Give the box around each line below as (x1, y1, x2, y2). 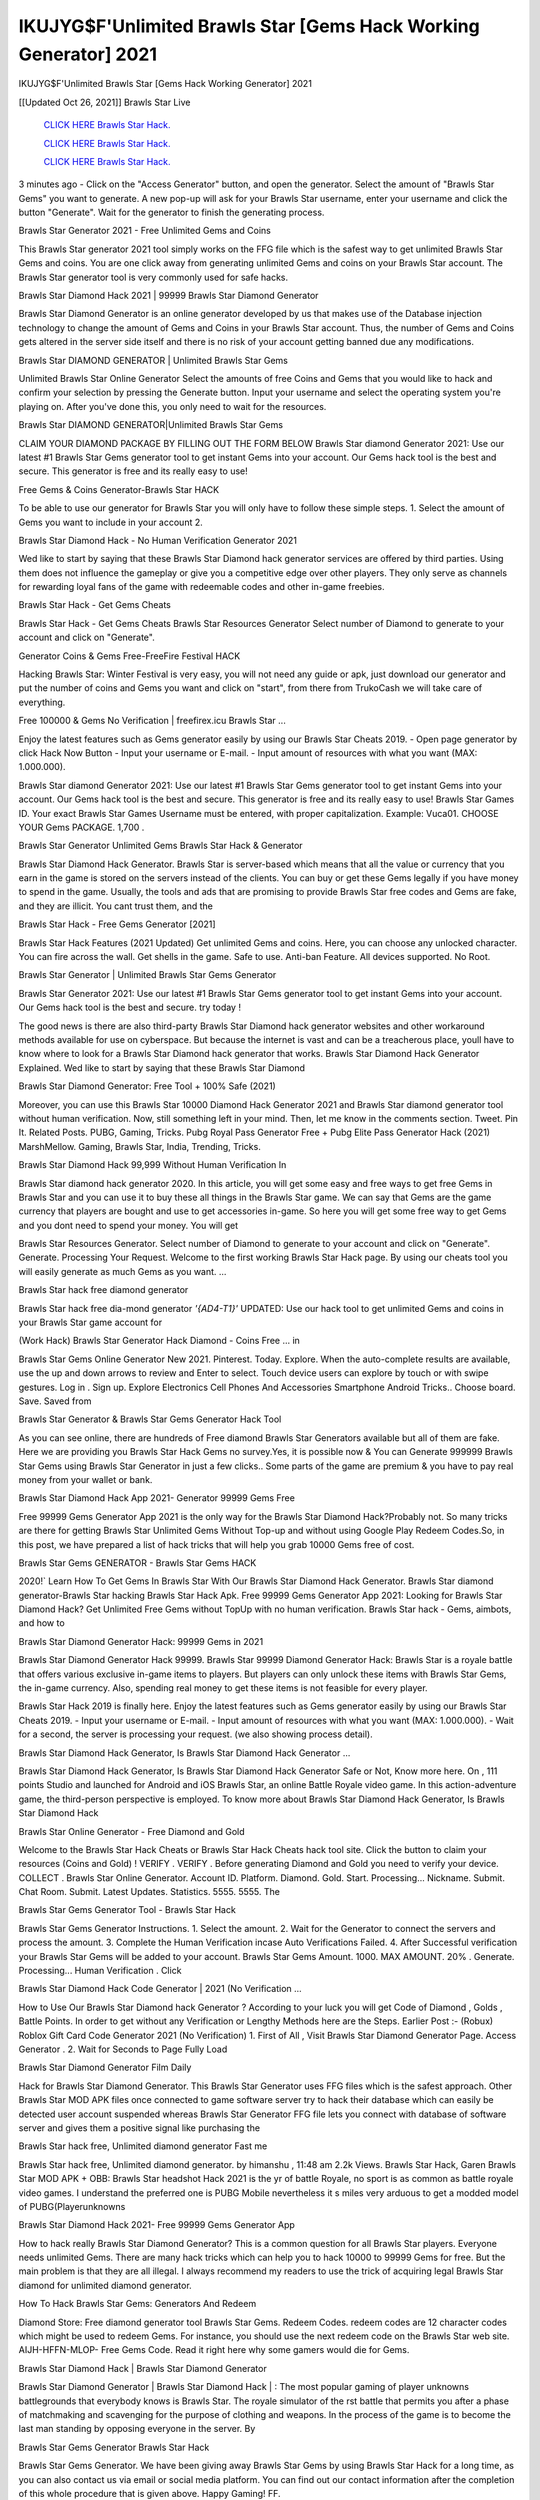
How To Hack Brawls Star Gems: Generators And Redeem (18, 2298, 257, 2310)
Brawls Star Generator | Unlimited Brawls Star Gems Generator (18, 969, 277, 981)
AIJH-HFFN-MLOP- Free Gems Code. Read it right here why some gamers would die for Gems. (18, 2344, 410, 2356)
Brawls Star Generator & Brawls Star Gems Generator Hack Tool (18, 1413, 282, 1425)
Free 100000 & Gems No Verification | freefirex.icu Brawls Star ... (18, 715, 287, 727)
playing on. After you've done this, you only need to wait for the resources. (18, 400, 327, 412)
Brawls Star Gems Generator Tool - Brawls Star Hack (18, 1904, 237, 1916)
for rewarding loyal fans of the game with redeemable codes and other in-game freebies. (18, 581, 385, 593)
